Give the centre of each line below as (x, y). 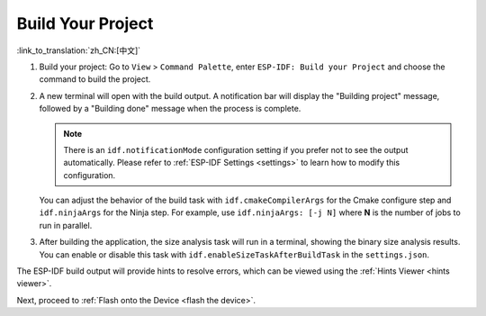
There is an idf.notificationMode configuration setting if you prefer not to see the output (236, 149)
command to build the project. (95, 79)
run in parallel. (66, 225)
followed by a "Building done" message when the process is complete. (170, 109)
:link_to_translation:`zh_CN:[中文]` (79, 50)
